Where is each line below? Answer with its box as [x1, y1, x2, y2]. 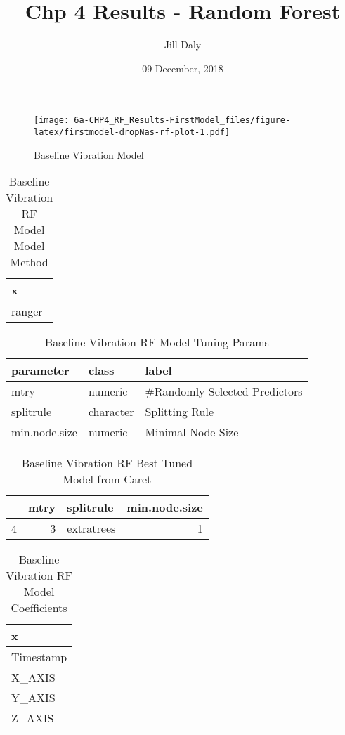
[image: [34, 115, 70, 126]
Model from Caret [63, 471, 152, 488]
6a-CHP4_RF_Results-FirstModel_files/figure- [74, 115, 291, 126]
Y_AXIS [11, 689, 56, 706]
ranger [11, 303, 43, 320]
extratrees [67, 520, 116, 537]
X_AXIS [11, 669, 56, 686]
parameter [11, 362, 70, 379]
